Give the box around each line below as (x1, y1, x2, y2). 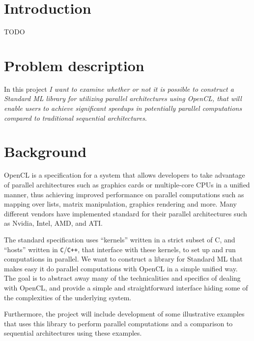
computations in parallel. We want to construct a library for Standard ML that (4, 254, 243, 264)
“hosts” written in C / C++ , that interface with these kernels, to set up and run (4, 244, 236, 254)
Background (4, 141, 87, 161)
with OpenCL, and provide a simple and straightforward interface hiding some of (4, 282, 248, 292)
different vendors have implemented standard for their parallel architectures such (4, 208, 247, 218)
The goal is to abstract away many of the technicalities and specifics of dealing (4, 273, 241, 283)
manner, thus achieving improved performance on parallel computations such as (4, 189, 244, 199)
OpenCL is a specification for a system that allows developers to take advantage (4, 170, 245, 180)
